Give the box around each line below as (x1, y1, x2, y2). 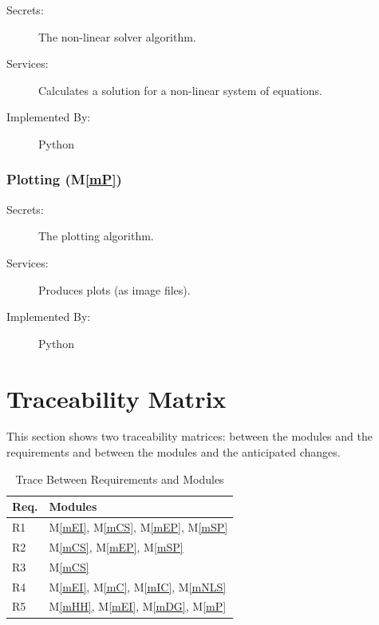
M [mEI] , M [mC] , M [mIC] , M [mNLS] (49, 578, 227, 595)
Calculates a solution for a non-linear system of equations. (38, 81, 322, 98)
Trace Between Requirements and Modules (15, 470, 224, 487)
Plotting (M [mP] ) (6, 169, 122, 189)
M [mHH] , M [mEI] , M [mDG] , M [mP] (49, 598, 227, 615)
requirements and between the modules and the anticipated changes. (6, 444, 341, 461)
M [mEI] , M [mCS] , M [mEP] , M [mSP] (49, 519, 228, 536)
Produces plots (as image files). (38, 281, 191, 298)
